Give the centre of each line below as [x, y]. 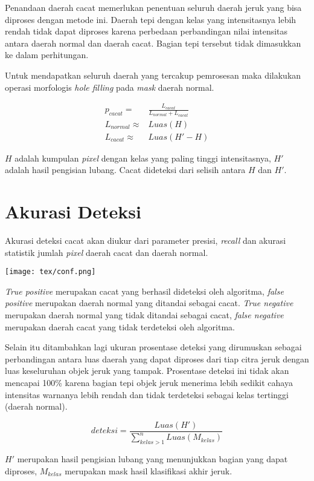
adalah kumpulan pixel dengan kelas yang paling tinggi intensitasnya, [143, 158]
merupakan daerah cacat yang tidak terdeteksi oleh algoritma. [120, 326]
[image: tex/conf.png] [50, 272]
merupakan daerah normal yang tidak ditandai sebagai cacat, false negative [144, 315]
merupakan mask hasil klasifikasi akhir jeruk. [149, 470]
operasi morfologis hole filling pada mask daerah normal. [110, 87]
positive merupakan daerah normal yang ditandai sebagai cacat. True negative [149, 303]
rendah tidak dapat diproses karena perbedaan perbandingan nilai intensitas [146, 31]
